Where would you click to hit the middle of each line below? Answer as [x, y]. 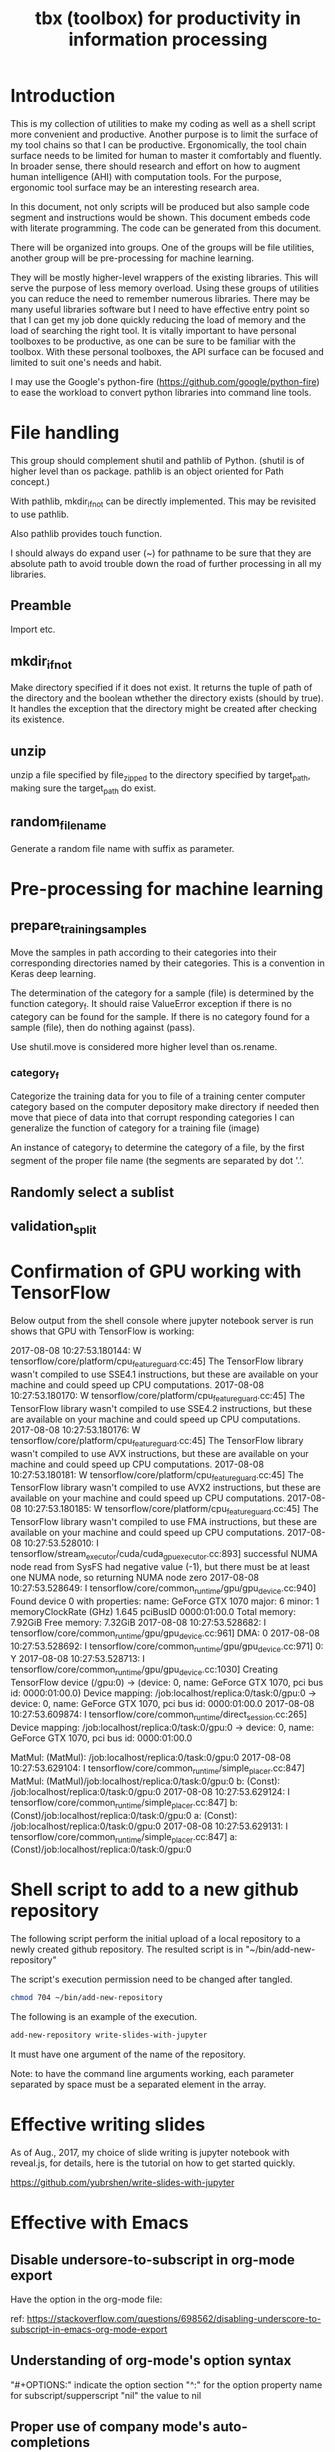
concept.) [30, 481]
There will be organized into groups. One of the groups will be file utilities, [162, 247]
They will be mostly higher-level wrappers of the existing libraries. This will [164, 277]
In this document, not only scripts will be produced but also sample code [160, 206]
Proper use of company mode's [110, 2427]
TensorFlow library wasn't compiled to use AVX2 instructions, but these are [166, 1488]
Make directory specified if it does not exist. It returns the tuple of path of [161, 688]
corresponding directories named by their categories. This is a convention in [167, 963]
